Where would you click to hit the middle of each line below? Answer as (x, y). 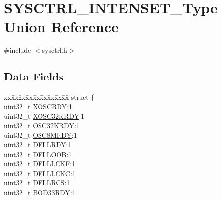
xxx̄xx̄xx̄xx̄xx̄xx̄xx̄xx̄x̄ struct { (49, 97)
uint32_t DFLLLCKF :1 (40, 164)
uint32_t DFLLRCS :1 (37, 183)
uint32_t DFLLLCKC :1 (40, 173)
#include (18, 50)
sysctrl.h (55, 50)
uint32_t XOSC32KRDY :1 (44, 116)
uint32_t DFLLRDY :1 (38, 145)
